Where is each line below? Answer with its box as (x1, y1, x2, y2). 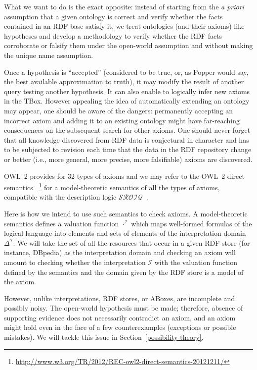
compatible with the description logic (4, 192, 117, 202)
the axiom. (4, 276, 36, 287)
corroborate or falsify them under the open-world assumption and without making (4, 40, 253, 51)
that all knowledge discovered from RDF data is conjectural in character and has (4, 134, 249, 145)
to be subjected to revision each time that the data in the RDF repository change (4, 144, 252, 155)
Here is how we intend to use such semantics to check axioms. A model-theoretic (4, 208, 248, 218)
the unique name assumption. (4, 50, 93, 60)
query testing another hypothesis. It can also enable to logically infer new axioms (4, 86, 250, 96)
